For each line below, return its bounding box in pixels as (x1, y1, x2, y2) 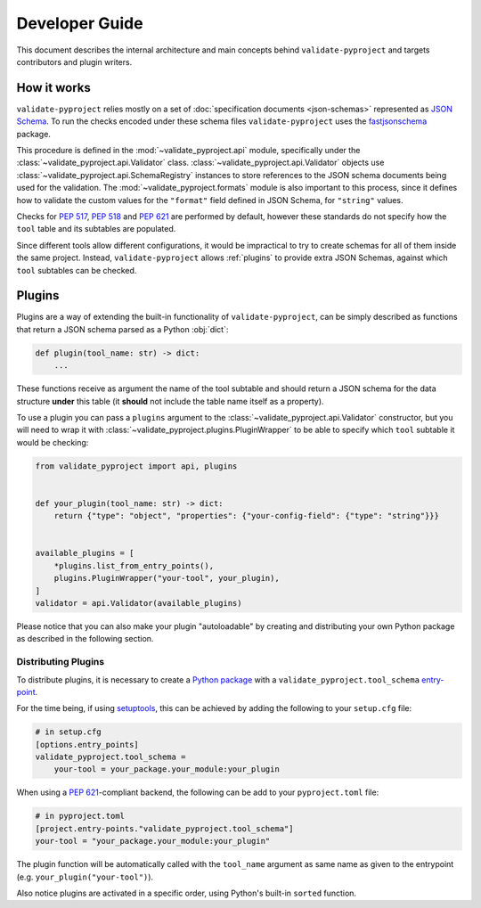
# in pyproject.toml (35, 811, 125, 822)
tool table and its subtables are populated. (16, 224, 176, 234)
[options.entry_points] (35, 740, 140, 749)
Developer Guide (16, 13, 143, 33)
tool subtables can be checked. (16, 265, 137, 275)
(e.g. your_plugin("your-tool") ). (16, 871, 154, 882)
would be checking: (16, 437, 89, 447)
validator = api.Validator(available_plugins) (35, 598, 242, 609)
